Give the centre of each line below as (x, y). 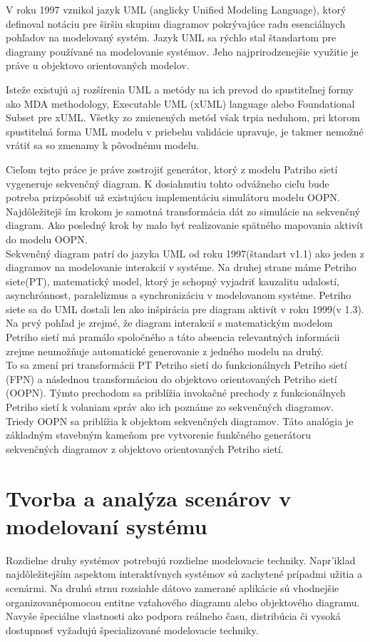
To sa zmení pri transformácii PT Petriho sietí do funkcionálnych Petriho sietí (176, 365)
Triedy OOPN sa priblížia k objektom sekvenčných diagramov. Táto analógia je (180, 421)
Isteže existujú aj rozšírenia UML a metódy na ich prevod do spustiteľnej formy (180, 89)
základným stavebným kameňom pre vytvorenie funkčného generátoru (159, 435)
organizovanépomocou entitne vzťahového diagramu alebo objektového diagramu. (183, 602)
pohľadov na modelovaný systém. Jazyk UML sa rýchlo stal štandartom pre (171, 37)
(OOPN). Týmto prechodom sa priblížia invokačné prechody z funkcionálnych (176, 393)
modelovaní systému (107, 525)
